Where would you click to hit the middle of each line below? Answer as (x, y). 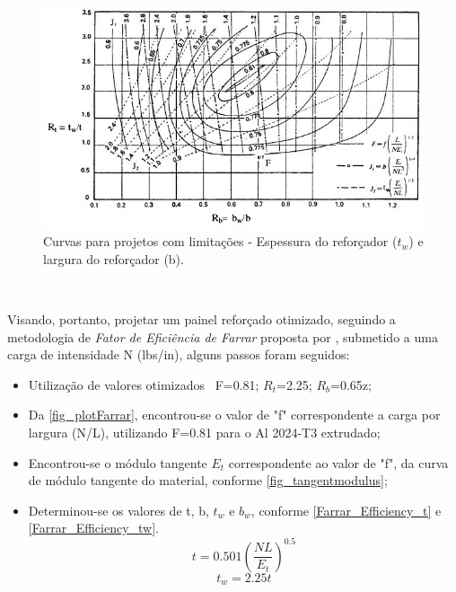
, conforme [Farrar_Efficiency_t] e (346, 510)
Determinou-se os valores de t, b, (118, 510)
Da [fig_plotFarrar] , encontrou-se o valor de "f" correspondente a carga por (234, 415)
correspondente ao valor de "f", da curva (338, 462)
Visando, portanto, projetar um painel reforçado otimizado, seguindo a (202, 319)
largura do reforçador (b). (114, 258)
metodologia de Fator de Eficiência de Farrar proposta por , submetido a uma (223, 336)
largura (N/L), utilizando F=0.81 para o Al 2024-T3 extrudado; (204, 433)
